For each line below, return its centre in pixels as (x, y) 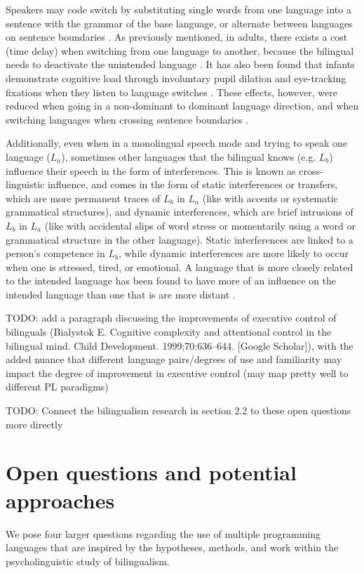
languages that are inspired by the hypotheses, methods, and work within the (172, 547)
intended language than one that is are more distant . (121, 294)
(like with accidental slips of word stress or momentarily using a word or (200, 225)
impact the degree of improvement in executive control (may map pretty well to (177, 373)
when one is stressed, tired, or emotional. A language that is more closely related (180, 266)
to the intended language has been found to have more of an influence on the (171, 281)
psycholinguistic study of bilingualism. (88, 561)
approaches (60, 500)
